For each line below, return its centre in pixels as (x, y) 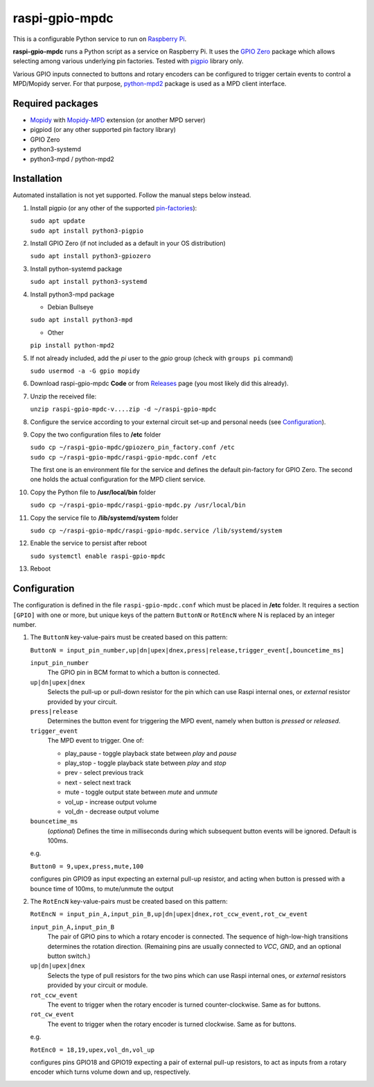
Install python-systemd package (76, 269)
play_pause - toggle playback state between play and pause (151, 753)
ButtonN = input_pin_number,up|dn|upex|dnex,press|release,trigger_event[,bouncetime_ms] (187, 650)
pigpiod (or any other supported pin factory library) (103, 130)
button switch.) (69, 956)
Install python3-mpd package (72, 294)
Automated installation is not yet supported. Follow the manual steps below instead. (132, 195)
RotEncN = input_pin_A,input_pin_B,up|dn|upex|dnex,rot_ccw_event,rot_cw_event (169, 914)
